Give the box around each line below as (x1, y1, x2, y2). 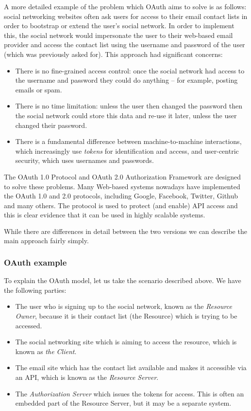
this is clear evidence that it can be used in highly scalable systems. (4, 210, 205, 220)
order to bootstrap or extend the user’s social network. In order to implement (4, 20, 234, 31)
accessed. (15, 320, 42, 330)
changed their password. (15, 120, 87, 130)
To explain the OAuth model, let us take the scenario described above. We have (4, 275, 241, 286)
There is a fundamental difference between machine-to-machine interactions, (15, 136, 242, 146)
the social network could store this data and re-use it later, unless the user (15, 110, 237, 120)
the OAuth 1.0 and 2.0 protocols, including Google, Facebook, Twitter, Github (4, 191, 238, 201)
